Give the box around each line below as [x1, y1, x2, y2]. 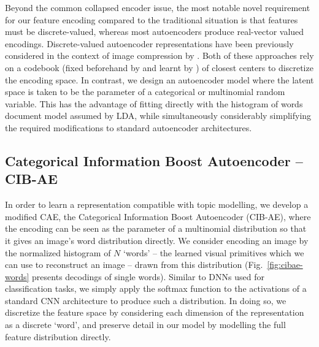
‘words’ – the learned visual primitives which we [123, 246, 304, 259]
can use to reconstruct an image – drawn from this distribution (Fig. [5, 258, 263, 271]
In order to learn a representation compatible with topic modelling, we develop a [5, 198, 309, 211]
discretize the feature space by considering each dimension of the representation [5, 306, 304, 319]
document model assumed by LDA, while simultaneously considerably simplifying [5, 109, 312, 122]
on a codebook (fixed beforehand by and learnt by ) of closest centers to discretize [5, 61, 313, 74]
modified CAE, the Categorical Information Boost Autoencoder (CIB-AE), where [5, 210, 311, 223]
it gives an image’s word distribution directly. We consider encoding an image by [5, 234, 309, 246]
